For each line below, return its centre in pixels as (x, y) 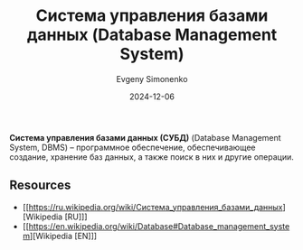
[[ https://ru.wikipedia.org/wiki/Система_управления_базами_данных (152, 207)
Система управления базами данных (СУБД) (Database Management (146, 137)
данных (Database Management (152, 35)
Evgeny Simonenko (152, 79)
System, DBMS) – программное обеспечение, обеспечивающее (133, 147)
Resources (40, 185)
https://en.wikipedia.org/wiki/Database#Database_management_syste (159, 226)
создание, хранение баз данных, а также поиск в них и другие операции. (151, 157)
